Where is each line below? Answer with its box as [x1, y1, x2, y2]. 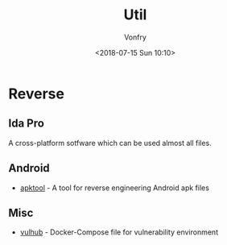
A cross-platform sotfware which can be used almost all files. [8, 138, 212, 147]
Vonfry [123, 32, 147, 42]
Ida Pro [8, 117, 44, 131]
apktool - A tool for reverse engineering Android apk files [19, 183, 209, 193]
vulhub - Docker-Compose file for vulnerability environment [19, 227, 219, 237]
